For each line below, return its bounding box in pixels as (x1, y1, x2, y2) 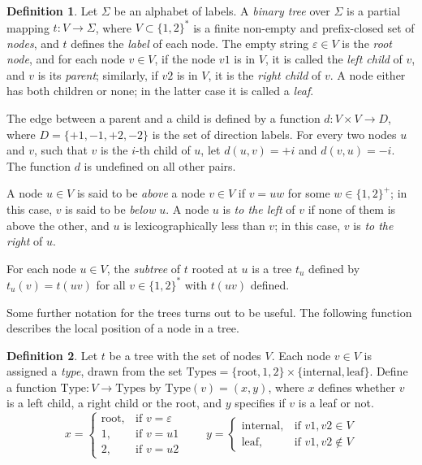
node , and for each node (6, 50, 125, 67)
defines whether (318, 378, 396, 395)
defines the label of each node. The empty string (71, 34, 309, 51)
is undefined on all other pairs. (84, 157, 236, 174)
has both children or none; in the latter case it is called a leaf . (6, 82, 314, 99)
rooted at (192, 259, 238, 276)
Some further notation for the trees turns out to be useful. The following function (6, 303, 412, 320)
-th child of (135, 141, 191, 159)
